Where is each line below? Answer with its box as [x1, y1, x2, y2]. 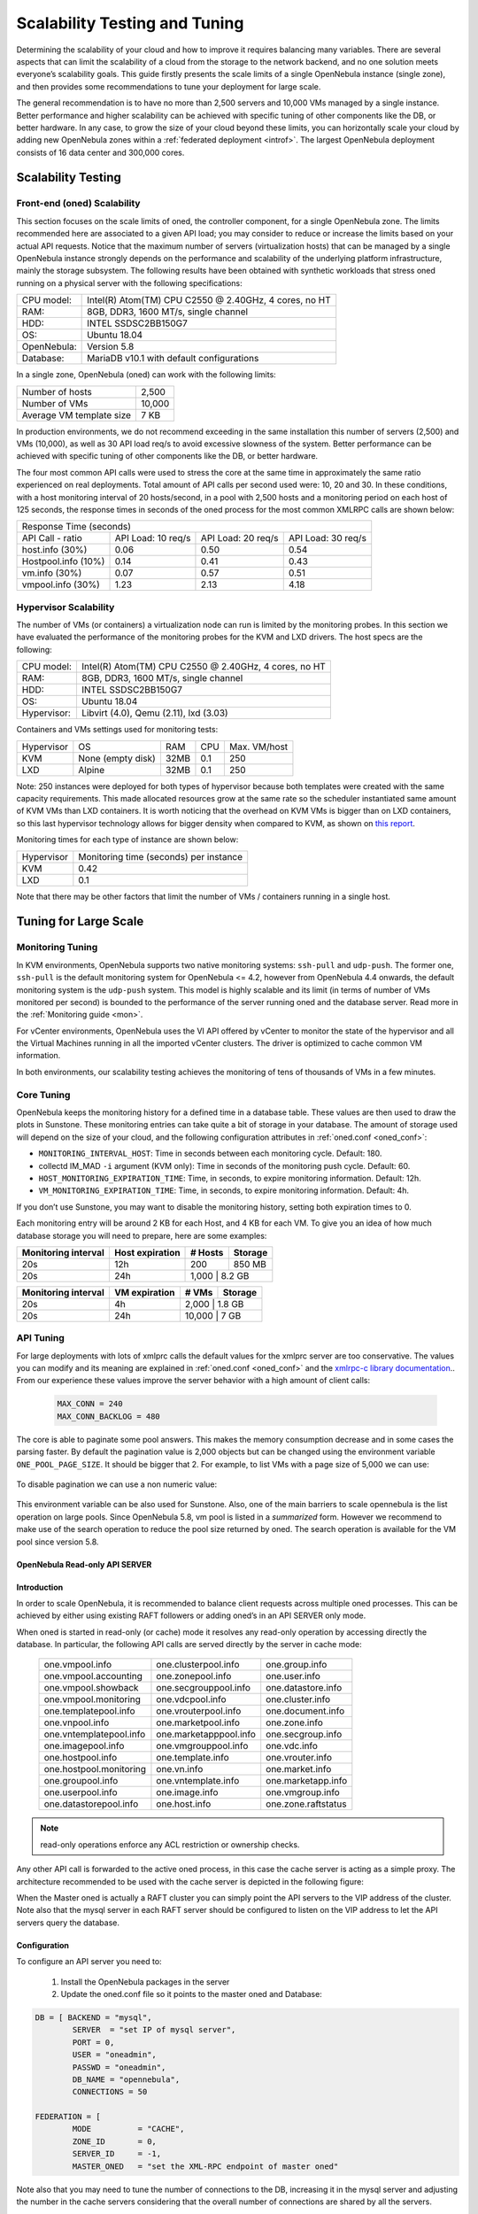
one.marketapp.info [266, 1775, 348, 1787]
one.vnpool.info [43, 1716, 110, 1729]
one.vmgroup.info [266, 1786, 340, 1799]
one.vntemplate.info [156, 1775, 240, 1787]
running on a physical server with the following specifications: [16, 277, 243, 288]
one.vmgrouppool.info [156, 1740, 249, 1753]
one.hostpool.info [43, 1752, 118, 1764]
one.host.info [156, 1798, 212, 1810]
